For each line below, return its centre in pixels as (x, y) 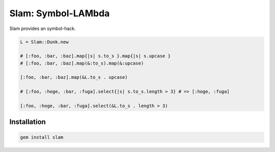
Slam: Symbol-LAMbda (60, 13)
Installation (28, 122)
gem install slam (42, 137)
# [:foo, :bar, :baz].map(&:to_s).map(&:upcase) (82, 63)
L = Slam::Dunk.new (44, 42)
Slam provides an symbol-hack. (43, 28)
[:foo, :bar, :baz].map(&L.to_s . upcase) (74, 77)
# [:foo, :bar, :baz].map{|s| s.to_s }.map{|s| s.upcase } (95, 56)
